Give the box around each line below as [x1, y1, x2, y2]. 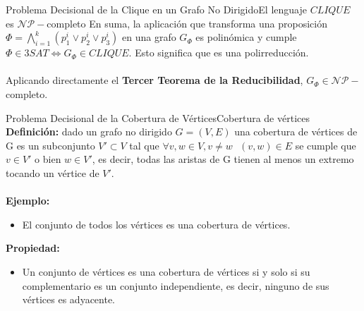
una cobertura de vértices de [234, 124, 358, 139]
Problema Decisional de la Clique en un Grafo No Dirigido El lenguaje [6, 2, 307, 16]
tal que [129, 138, 159, 152]
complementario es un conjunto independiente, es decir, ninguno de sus [22, 278, 329, 293]
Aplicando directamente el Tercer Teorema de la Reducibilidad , [6, 73, 303, 87]
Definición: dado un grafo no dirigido [6, 124, 172, 139]
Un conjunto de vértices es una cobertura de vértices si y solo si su [22, 264, 310, 279]
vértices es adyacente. [22, 292, 116, 307]
